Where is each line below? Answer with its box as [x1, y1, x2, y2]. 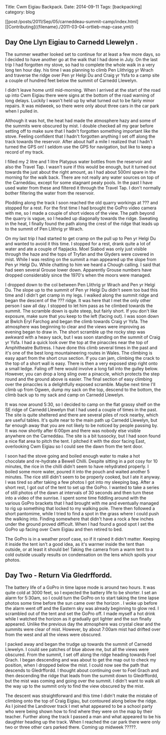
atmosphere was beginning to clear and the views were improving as [5, 323, 146, 329]
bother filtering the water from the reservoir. [5, 190, 95, 196]
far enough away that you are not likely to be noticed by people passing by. [5, 422, 159, 428]
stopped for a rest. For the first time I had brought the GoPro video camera [5, 205, 157, 211]
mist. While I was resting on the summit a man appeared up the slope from [5, 256, 157, 262]
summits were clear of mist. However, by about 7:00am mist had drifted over [5, 626, 161, 632]
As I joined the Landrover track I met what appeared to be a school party [5, 703, 153, 709]
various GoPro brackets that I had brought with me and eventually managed [5, 500, 159, 506]
